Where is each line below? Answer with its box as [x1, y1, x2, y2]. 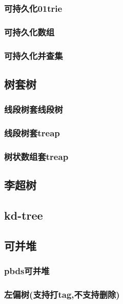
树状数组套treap [4, 150, 69, 163]
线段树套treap [4, 127, 60, 139]
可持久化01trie [4, 2, 63, 14]
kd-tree [4, 207, 43, 223]
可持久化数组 [4, 25, 55, 38]
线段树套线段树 [4, 103, 63, 116]
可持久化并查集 [4, 49, 63, 62]
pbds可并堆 [4, 264, 50, 277]
